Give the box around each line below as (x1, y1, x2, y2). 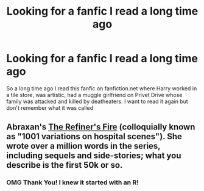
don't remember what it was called (6, 104, 93, 111)
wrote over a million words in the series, (6, 141, 161, 151)
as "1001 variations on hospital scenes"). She (6, 131, 183, 142)
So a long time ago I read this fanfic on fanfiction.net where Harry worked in (6, 84, 197, 92)
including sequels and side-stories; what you (6, 151, 181, 161)
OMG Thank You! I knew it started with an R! (6, 178, 139, 187)
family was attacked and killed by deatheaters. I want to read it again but (6, 98, 189, 105)
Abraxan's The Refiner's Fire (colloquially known (6, 122, 195, 132)
